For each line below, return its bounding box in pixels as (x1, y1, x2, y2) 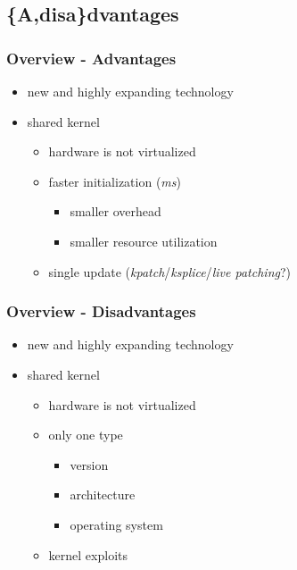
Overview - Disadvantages (6, 300, 196, 323)
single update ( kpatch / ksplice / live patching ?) (48, 262, 292, 281)
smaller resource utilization (70, 231, 218, 250)
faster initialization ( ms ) (48, 172, 181, 190)
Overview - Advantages (6, 46, 177, 69)
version (70, 455, 109, 474)
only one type (48, 425, 123, 444)
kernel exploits (48, 545, 128, 564)
